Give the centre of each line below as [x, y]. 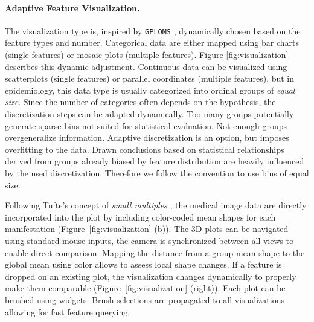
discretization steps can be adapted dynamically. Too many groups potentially [149, 114]
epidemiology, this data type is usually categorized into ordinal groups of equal [150, 90]
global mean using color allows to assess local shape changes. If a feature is [143, 264]
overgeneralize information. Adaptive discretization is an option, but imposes [147, 137]
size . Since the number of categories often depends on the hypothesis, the [140, 102]
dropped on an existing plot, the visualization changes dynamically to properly [151, 276]
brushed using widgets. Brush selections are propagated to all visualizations [145, 299]
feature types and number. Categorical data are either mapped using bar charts [152, 43]
